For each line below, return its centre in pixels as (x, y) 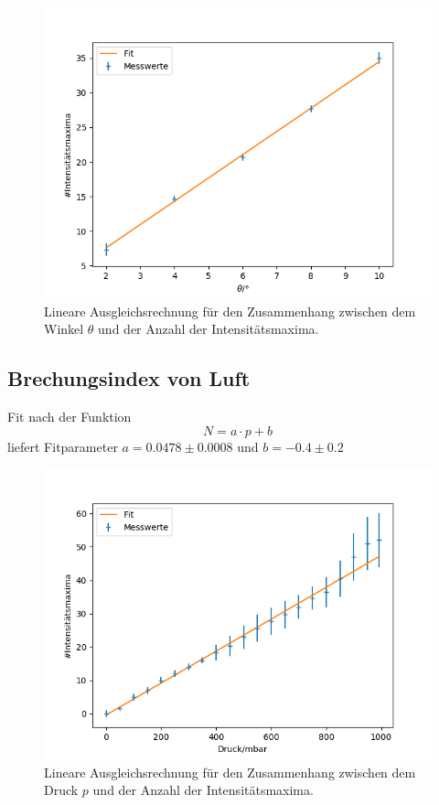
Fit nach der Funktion (70, 416)
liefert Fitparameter (63, 446)
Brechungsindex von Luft (129, 378)
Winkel (64, 329)
